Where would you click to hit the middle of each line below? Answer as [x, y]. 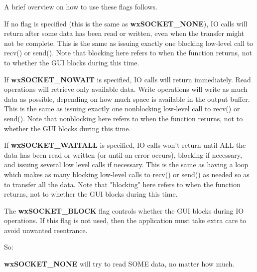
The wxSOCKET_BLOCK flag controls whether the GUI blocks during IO [124, 210]
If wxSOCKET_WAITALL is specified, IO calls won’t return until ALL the [125, 145]
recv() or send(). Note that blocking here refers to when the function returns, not [128, 53]
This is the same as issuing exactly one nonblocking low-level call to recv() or [122, 109]
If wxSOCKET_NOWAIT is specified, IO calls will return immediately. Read [128, 79]
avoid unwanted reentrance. [46, 230]
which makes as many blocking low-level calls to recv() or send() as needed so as [127, 174]
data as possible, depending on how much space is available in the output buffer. [127, 99]
